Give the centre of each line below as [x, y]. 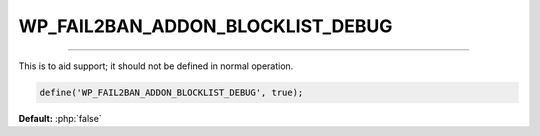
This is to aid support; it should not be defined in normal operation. [156, 66]
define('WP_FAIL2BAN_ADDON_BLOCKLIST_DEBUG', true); [171, 92]
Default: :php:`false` [60, 118]
